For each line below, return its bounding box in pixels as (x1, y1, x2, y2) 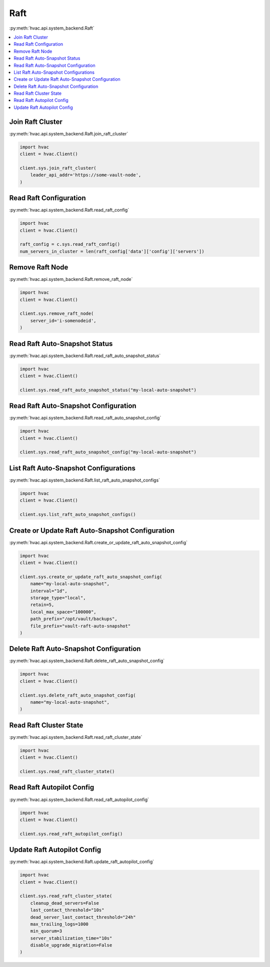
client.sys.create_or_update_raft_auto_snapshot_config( (19, 574, 162, 579)
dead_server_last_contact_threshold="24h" (30, 914, 136, 920)
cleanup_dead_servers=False (30, 900, 99, 906)
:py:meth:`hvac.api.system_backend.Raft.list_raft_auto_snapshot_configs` (9, 477, 160, 483)
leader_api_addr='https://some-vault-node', (30, 172, 141, 178)
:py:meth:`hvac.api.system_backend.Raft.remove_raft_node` (9, 276, 133, 282)
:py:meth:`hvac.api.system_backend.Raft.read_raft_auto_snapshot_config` (9, 415, 161, 421)
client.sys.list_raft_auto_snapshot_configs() (19, 512, 136, 518)
